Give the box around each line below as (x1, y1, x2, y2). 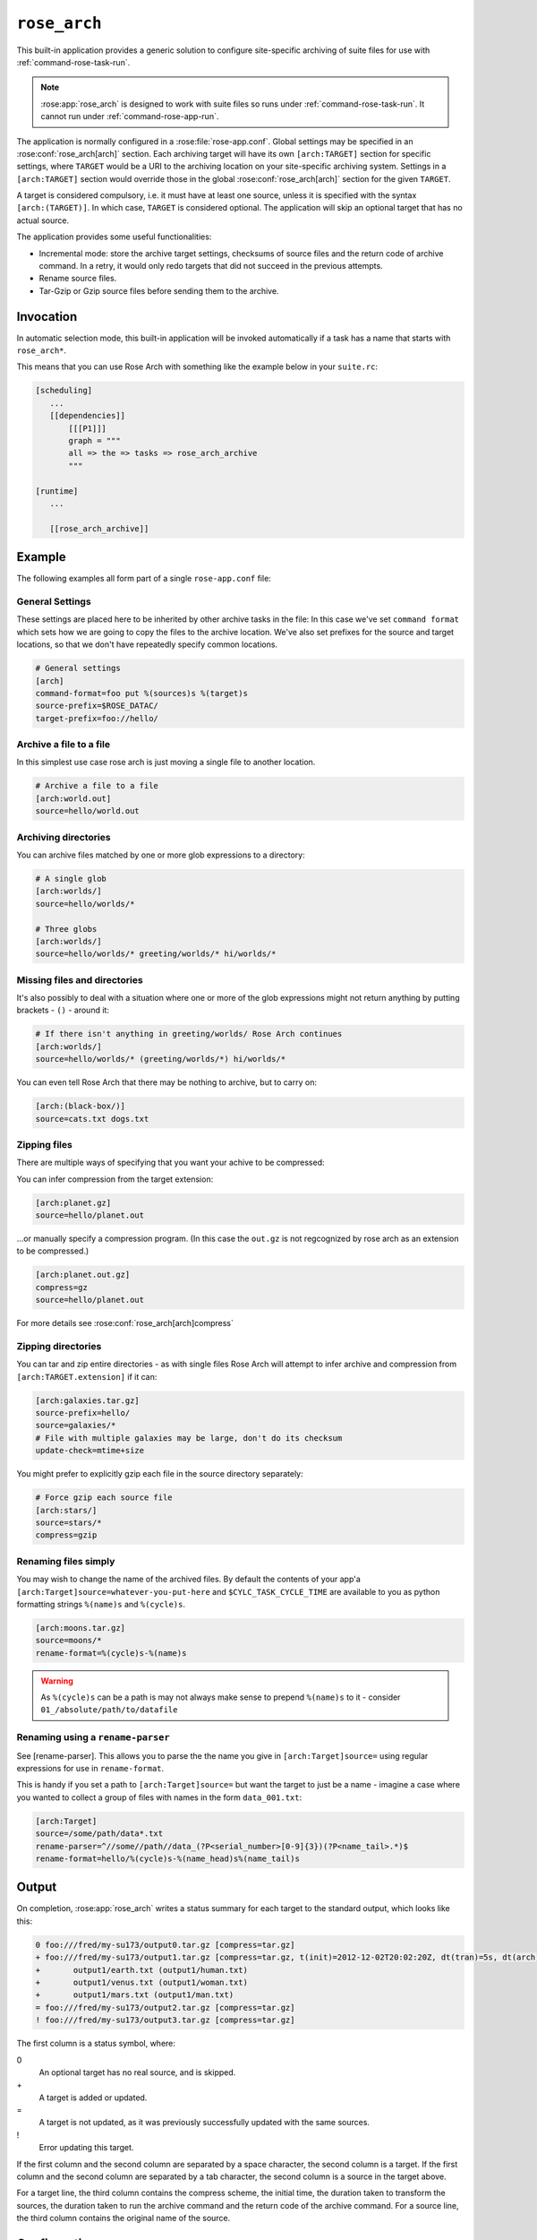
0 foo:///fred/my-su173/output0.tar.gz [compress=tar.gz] (35, 1940, 295, 1950)
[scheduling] (35, 385, 93, 396)
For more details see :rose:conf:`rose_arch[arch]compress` (16, 1318, 234, 1329)
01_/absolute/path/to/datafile (40, 1705, 178, 1715)
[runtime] (35, 486, 79, 496)
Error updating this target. (38, 2142, 134, 2153)
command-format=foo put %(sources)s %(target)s (35, 688, 248, 698)
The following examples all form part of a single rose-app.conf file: (16, 573, 272, 584)
